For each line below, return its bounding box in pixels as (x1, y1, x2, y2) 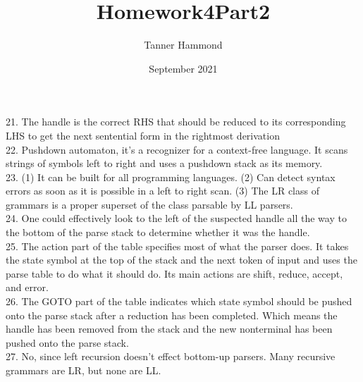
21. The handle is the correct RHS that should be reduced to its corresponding (6, 114, 346, 129)
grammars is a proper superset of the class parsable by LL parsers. (6, 197, 293, 211)
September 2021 (149, 61, 218, 75)
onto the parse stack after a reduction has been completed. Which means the (6, 307, 338, 322)
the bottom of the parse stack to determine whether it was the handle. (6, 225, 310, 240)
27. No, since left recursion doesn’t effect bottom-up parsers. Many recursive (6, 349, 336, 364)
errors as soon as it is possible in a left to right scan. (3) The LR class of (6, 183, 319, 198)
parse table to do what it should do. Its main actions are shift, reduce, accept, (6, 266, 343, 281)
